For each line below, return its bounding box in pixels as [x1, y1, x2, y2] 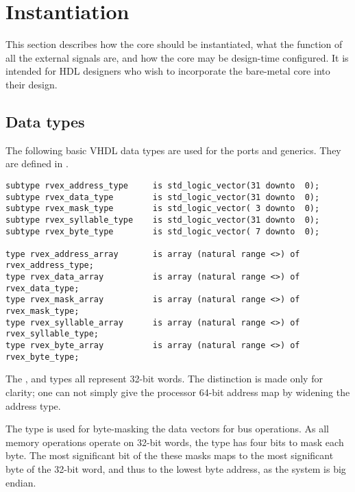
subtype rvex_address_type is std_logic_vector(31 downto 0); [5, 180, 320, 190]
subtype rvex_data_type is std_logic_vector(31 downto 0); [5, 192, 320, 202]
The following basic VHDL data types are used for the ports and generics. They [5, 143, 341, 157]
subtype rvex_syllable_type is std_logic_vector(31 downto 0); [5, 214, 320, 225]
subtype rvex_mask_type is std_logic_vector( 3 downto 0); [5, 204, 320, 214]
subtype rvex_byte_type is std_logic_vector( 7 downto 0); [5, 226, 320, 236]
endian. [5, 475, 36, 489]
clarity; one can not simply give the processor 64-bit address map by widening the [5, 384, 350, 399]
